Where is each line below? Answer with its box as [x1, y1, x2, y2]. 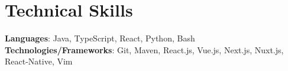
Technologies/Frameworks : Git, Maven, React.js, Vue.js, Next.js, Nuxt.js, [5, 43, 284, 56]
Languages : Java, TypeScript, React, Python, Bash [5, 32, 195, 44]
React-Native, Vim [5, 55, 73, 67]
